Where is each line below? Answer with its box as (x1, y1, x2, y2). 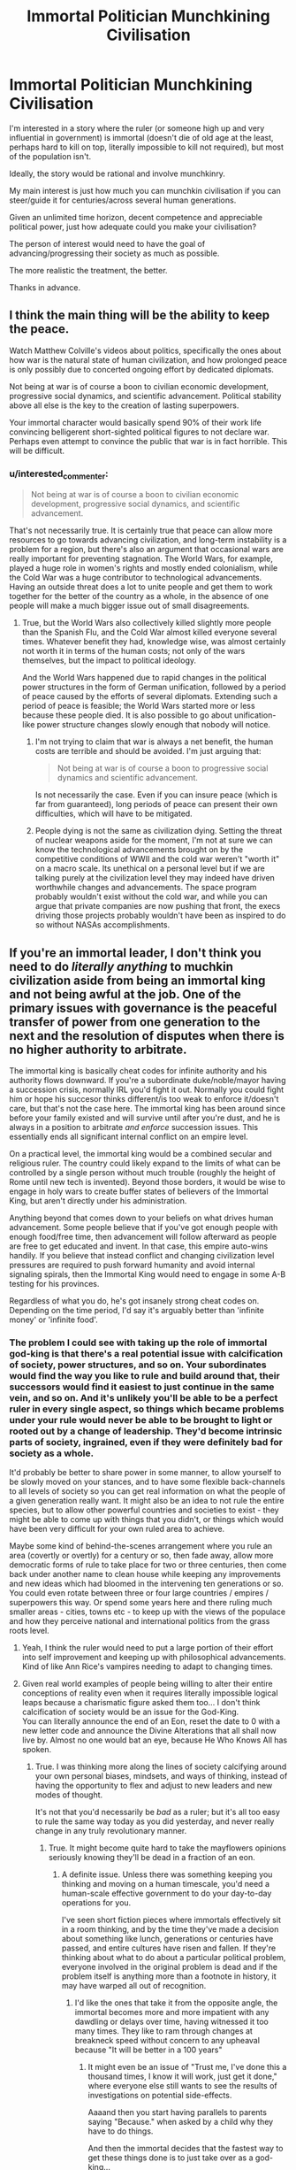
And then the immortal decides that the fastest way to (87, 2143, 284, 2154)
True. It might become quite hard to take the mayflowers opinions (48, 1843, 287, 1853)
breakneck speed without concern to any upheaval (74, 2035, 261, 2046)
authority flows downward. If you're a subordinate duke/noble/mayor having (9, 1075, 286, 1086)
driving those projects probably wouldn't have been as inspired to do (34, 910, 286, 921)
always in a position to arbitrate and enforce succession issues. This (9, 1122, 259, 1133)
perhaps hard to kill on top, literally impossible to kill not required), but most (9, 142, 285, 152)
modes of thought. (34, 1789, 103, 1800)
